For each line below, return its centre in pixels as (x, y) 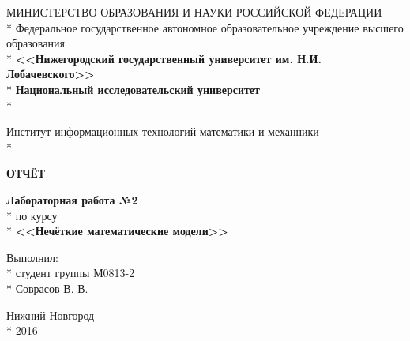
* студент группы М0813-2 (71, 273)
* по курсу (32, 215)
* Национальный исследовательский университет (133, 89)
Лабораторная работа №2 (72, 199)
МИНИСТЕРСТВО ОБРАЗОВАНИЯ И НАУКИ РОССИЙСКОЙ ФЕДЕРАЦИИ (194, 12)
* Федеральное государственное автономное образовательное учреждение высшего (205, 27)
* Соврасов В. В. (47, 288)
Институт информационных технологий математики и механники (163, 131)
